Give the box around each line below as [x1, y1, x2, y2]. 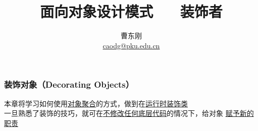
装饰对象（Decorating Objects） [4, 78, 134, 91]
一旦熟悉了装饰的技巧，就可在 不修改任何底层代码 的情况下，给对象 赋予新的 [4, 108, 254, 118]
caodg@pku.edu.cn [102, 40, 160, 50]
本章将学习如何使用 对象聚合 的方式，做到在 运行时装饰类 [4, 98, 188, 108]
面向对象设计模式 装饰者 [40, 1, 223, 22]
